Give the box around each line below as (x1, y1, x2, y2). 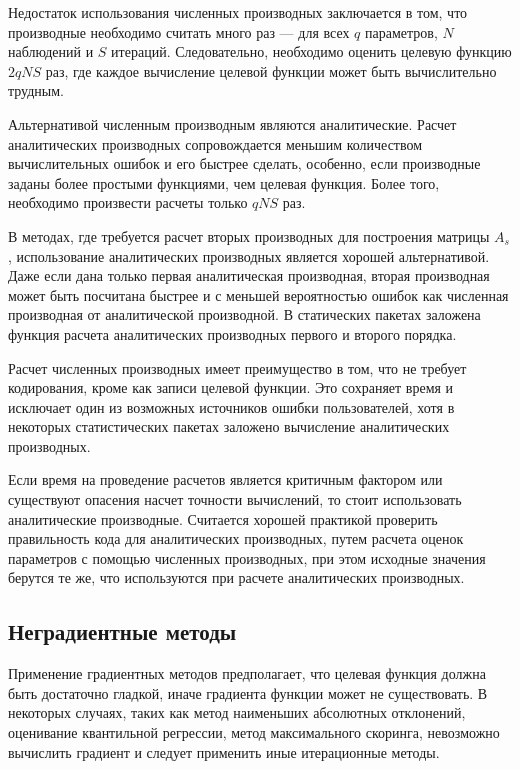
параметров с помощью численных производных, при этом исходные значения (8, 547, 486, 568)
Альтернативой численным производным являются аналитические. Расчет (8, 113, 457, 134)
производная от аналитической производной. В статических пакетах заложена (8, 304, 481, 325)
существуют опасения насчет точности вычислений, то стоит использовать (8, 489, 462, 510)
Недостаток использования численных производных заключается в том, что (8, 2, 468, 22)
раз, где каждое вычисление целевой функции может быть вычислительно (45, 60, 497, 81)
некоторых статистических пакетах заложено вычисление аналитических (8, 416, 450, 437)
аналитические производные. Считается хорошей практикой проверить (8, 508, 438, 529)
